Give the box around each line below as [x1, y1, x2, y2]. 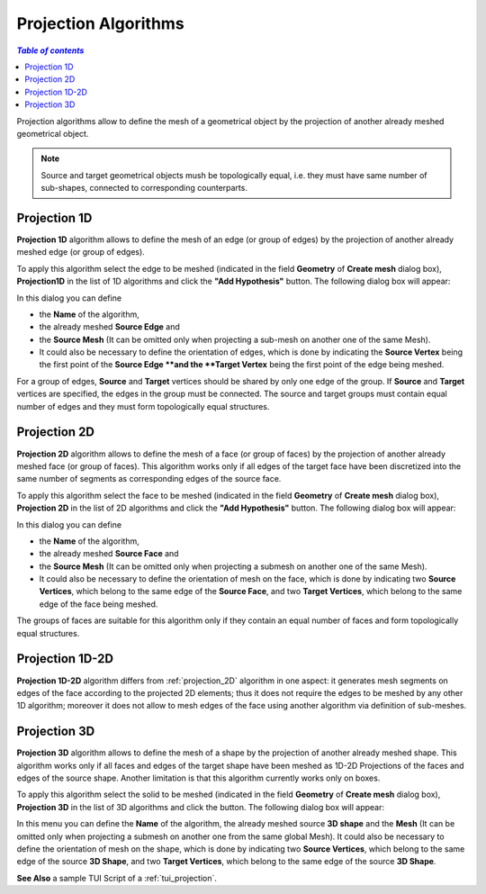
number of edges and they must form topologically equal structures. [16, 401, 270, 411]
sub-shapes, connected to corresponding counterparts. [40, 183, 247, 194]
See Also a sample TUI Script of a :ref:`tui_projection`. [16, 872, 218, 883]
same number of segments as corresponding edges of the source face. [16, 474, 282, 484]
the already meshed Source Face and [39, 548, 179, 559]
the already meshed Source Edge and [39, 321, 180, 332]
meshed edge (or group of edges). [16, 247, 146, 257]
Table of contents [16, 45, 85, 56]
